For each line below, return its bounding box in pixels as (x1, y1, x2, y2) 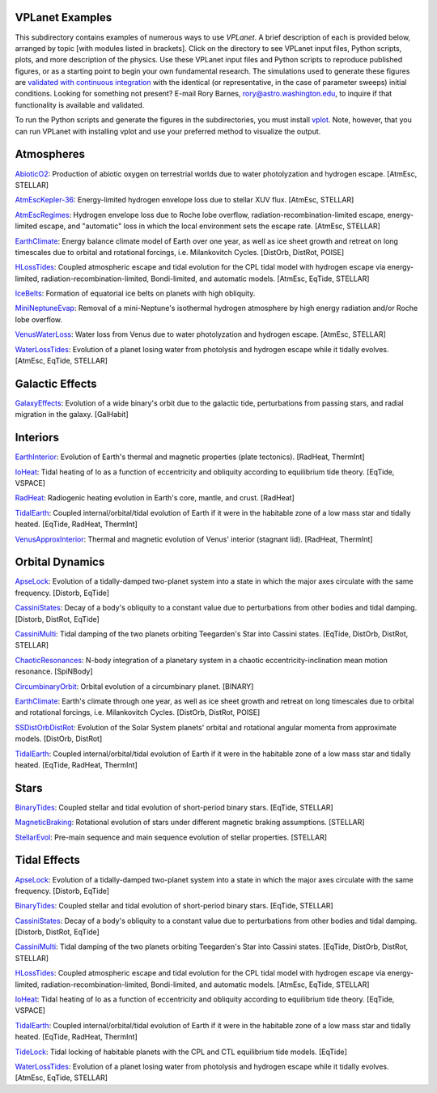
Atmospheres (15, 147, 85, 161)
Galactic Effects (15, 376, 97, 390)
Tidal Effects (15, 853, 81, 867)
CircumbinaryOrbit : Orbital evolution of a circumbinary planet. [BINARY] (15, 681, 254, 691)
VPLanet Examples (15, 11, 112, 24)
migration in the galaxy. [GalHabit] (15, 410, 129, 419)
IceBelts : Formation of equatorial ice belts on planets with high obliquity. (15, 288, 256, 299)
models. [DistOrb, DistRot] (15, 734, 103, 744)
